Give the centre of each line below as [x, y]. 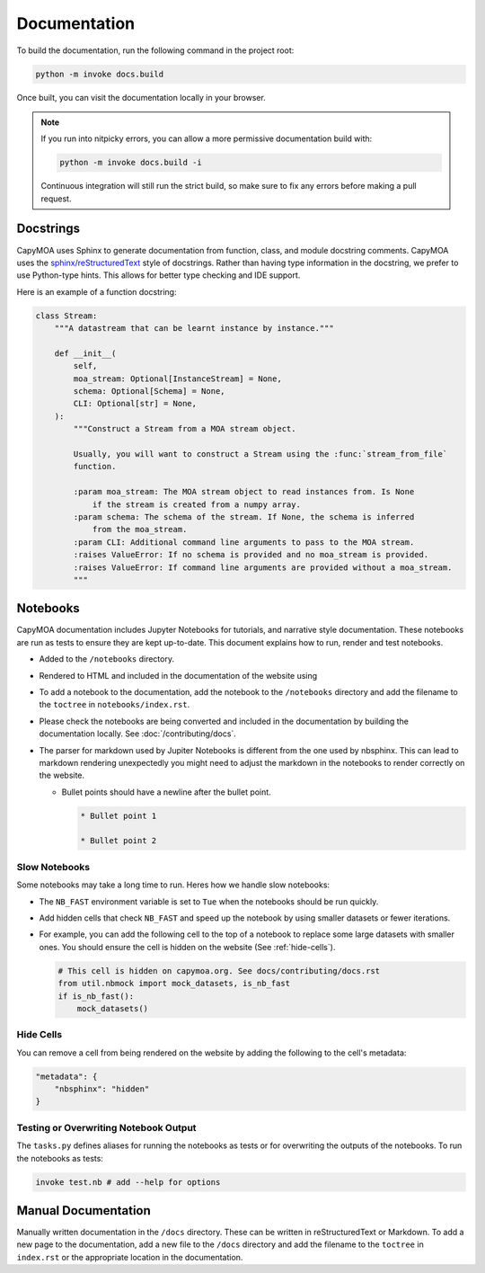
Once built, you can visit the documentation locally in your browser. [141, 97]
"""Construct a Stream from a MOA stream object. [185, 429]
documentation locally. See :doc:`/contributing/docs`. [138, 734]
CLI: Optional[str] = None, [135, 404]
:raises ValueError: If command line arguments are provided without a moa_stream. [263, 567]
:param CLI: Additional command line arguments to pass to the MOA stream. [244, 542]
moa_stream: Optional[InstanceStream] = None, [177, 378]
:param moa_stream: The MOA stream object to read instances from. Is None [244, 492]
